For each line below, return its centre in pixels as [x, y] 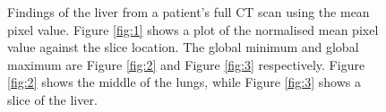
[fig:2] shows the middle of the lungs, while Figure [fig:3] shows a [184, 82]
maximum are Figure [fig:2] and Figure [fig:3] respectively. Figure [186, 64]
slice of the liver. [52, 99]
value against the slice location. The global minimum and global [183, 47]
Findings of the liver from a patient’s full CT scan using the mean [189, 12]
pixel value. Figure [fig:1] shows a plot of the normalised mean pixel [193, 29]
